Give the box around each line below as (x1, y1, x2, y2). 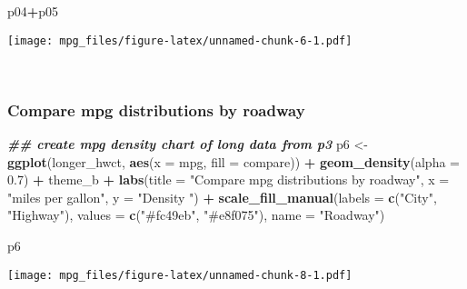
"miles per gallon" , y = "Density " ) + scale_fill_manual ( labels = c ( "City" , (7, 187, 437, 206)
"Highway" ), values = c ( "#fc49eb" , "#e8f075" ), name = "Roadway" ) (7, 205, 385, 224)
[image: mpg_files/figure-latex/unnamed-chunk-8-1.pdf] (7, 268, 353, 282)
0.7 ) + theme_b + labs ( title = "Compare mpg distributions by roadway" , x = (7, 170, 450, 189)
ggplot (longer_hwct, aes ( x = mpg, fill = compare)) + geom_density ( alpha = (7, 152, 460, 171)
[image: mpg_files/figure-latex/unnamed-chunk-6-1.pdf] (7, 34, 353, 47)
